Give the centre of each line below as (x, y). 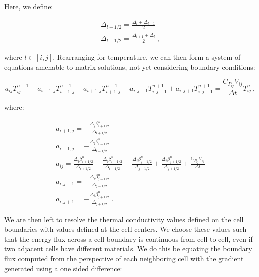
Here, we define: (29, 6)
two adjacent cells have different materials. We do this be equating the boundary (128, 249)
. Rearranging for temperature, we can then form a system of (147, 57)
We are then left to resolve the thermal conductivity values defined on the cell (124, 219)
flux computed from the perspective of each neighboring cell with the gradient (124, 258)
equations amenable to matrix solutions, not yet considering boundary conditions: (130, 66)
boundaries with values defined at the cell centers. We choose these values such (125, 229)
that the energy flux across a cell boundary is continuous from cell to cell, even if (128, 239)
